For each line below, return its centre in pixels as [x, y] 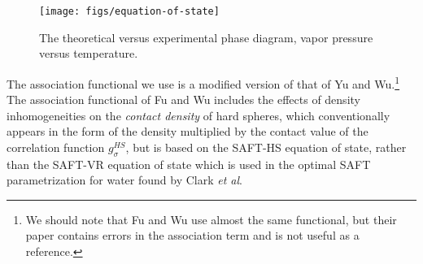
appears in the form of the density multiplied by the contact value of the [188, 131]
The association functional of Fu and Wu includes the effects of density [183, 100]
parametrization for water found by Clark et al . [124, 180]
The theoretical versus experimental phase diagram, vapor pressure [206, 37]
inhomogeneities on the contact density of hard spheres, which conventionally [198, 115]
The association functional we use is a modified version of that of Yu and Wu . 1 [203, 82]
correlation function [56, 147]
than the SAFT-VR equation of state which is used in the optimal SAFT [189, 164]
